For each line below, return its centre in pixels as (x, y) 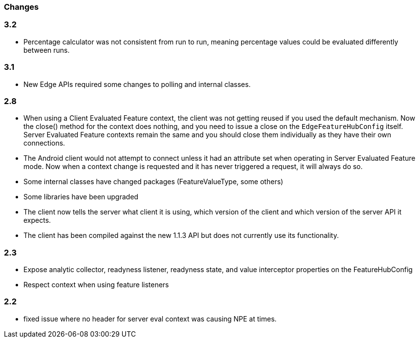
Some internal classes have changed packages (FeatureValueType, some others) (153, 182)
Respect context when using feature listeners (96, 285)
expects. (37, 220)
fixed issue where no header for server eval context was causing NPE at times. (150, 319)
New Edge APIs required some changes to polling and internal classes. (137, 84)
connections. (44, 143)
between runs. (47, 50)
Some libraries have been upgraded (81, 197)
